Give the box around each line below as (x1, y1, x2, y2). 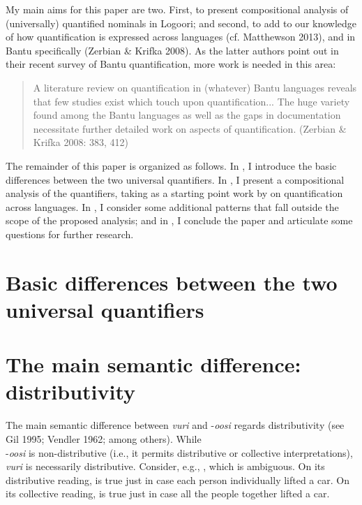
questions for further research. (6, 226, 134, 241)
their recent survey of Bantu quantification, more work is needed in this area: (6, 57, 336, 71)
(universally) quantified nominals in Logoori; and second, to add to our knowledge (6, 15, 357, 30)
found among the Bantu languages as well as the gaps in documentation (33, 108, 341, 122)
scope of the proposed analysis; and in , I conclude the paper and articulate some (6, 213, 353, 228)
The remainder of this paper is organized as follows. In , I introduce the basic (6, 158, 337, 173)
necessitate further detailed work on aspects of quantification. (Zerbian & (33, 121, 347, 136)
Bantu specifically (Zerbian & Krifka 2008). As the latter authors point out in (6, 43, 339, 57)
